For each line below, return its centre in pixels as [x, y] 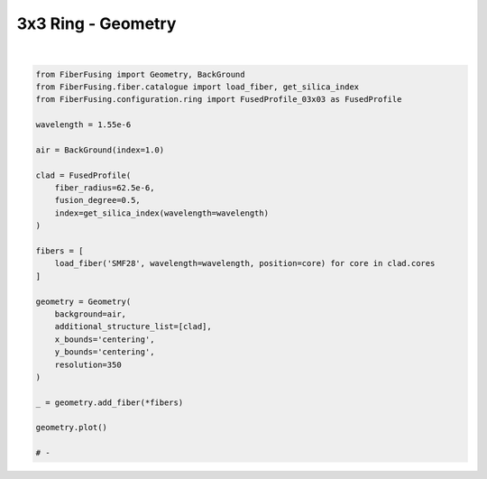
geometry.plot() [72, 428]
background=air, [90, 314]
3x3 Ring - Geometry [96, 23]
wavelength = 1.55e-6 [83, 125]
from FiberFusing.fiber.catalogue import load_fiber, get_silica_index [198, 87]
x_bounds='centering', [105, 339]
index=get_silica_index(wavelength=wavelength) [162, 213]
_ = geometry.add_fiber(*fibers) [110, 402]
